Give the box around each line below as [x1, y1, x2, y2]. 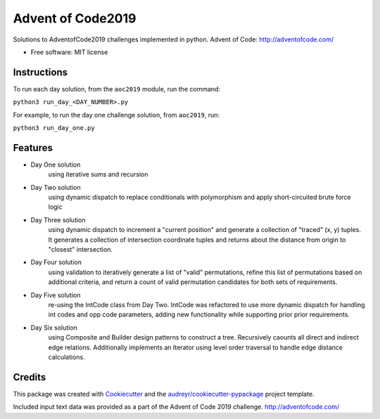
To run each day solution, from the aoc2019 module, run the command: [13, 84, 221, 93]
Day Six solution [30, 323, 77, 332]
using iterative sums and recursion [48, 170, 148, 179]
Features [13, 141, 53, 154]
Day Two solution [30, 183, 81, 191]
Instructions [13, 66, 68, 78]
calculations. [48, 352, 85, 361]
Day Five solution [30, 290, 81, 299]
